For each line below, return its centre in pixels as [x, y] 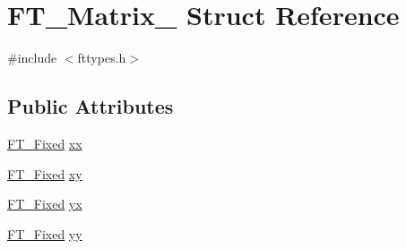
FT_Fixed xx [45, 143]
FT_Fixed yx [45, 204]
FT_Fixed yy [45, 233]
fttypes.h [102, 58]
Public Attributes [91, 106]
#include [32, 58]
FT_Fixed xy [45, 173]
